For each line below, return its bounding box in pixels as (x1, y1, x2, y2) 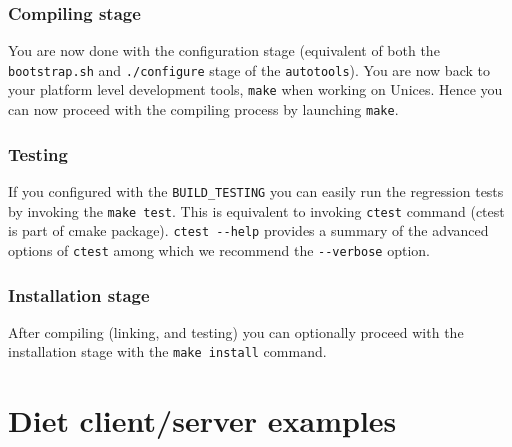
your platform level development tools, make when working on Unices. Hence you (8, 79, 503, 100)
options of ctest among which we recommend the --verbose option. (8, 239, 430, 260)
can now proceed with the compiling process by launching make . (8, 99, 399, 120)
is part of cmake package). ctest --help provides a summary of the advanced (8, 220, 489, 241)
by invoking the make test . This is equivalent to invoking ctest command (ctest (8, 200, 505, 221)
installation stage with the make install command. (8, 341, 327, 362)
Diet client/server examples (8, 400, 397, 441)
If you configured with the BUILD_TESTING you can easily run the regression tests (8, 181, 504, 201)
